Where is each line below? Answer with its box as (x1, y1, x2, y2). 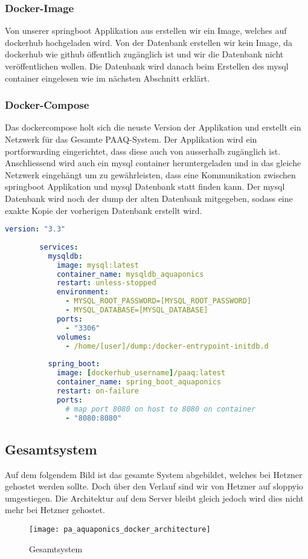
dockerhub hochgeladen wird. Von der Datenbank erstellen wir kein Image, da (5, 36, 293, 48)
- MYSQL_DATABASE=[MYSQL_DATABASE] (65, 306, 208, 315)
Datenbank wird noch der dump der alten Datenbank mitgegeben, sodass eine (5, 192, 293, 204)
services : (39, 242, 79, 251)
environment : (56, 288, 109, 297)
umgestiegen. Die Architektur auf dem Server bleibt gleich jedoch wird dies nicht (5, 491, 304, 504)
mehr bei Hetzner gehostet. (5, 503, 105, 516)
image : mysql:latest (56, 260, 139, 270)
